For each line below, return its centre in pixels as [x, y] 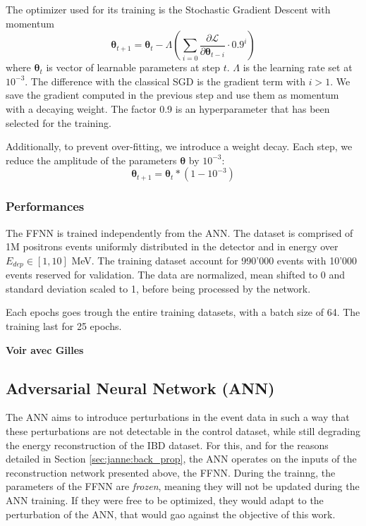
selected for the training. [59, 122]
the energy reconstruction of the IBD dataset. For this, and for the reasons [167, 445]
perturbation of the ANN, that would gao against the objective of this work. [171, 514]
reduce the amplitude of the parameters [91, 160]
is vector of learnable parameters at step [133, 67]
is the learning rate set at [298, 67]
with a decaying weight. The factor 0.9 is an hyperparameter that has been [168, 108]
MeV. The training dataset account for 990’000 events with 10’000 [214, 260]
